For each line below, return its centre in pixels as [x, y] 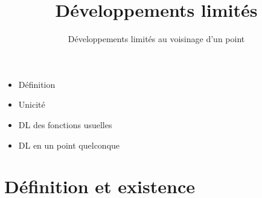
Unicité [32, 104]
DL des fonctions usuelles [65, 124]
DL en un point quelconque [69, 145]
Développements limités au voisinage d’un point [156, 39]
